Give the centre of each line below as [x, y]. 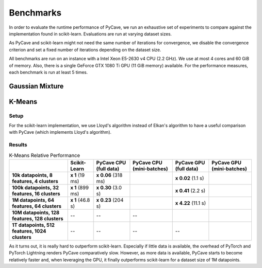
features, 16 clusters [36, 194]
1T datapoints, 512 [33, 225]
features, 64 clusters [37, 206]
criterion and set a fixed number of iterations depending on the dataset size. [85, 50]
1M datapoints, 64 [33, 200]
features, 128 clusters [38, 218]
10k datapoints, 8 [32, 175]
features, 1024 [29, 231]
